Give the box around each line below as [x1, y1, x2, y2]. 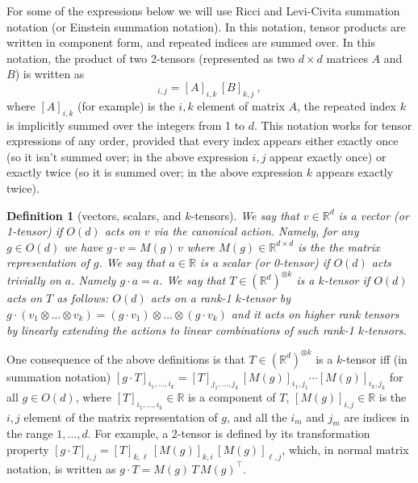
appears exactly [316, 164, 394, 181]
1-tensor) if [6, 223, 63, 239]
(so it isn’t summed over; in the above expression [6, 148, 249, 164]
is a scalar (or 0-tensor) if [199, 254, 330, 271]
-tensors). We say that [190, 206, 299, 223]
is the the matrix [298, 238, 380, 255]
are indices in [344, 408, 410, 425]
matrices [326, 49, 368, 66]
